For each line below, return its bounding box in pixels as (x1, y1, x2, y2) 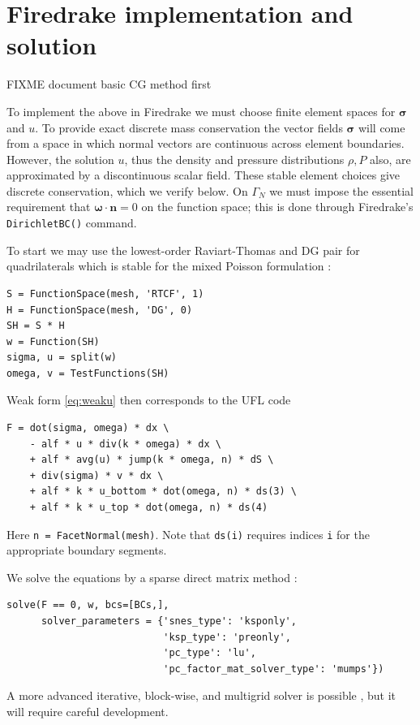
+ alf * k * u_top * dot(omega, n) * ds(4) (29, 502, 268, 514)
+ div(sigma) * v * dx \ (29, 469, 164, 481)
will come (358, 119, 405, 136)
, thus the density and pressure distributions (124, 150, 345, 167)
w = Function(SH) (6, 335, 100, 347)
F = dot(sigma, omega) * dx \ (6, 422, 169, 434)
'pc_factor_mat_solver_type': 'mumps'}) (163, 662, 384, 675)
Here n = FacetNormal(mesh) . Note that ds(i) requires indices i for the (6, 525, 370, 542)
